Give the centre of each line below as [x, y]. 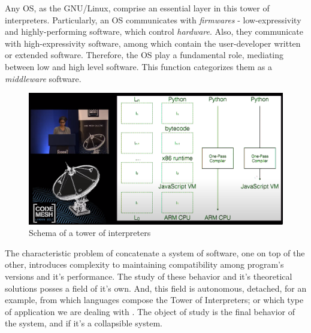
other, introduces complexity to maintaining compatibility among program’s [144, 264]
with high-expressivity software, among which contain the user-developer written [153, 43]
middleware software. [43, 78]
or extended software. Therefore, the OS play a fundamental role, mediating [144, 55]
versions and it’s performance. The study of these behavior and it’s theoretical [149, 276]
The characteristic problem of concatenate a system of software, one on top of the [155, 252]
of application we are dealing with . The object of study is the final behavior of [150, 311]
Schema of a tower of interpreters [90, 233]
